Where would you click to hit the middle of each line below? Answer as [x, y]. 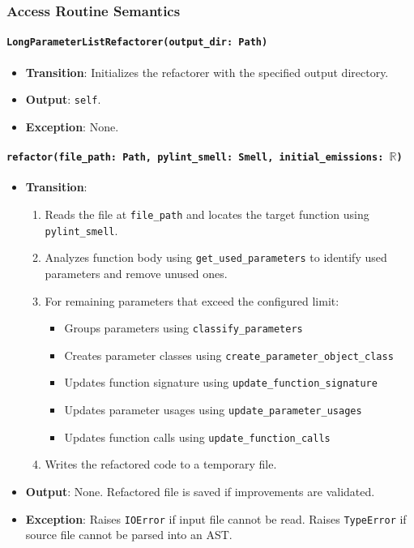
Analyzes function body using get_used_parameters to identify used [216, 257]
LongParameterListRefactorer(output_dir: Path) [137, 43]
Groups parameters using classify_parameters [184, 328]
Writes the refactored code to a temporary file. [161, 464]
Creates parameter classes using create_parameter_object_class [229, 355]
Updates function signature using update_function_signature [221, 382]
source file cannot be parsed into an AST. [129, 535]
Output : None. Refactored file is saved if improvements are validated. [200, 492]
